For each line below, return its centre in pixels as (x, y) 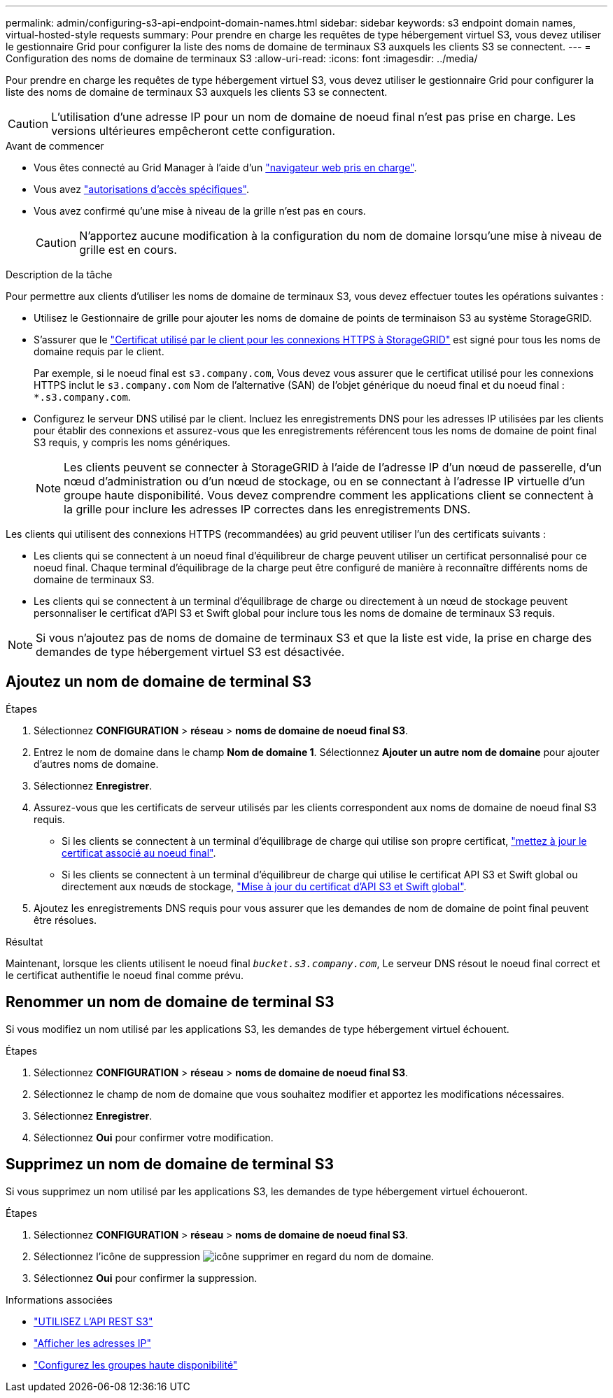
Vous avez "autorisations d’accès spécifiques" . (142, 189)
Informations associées (59, 1299)
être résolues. (65, 920)
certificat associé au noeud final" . (139, 853)
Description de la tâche (59, 274)
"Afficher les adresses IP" (92, 1343)
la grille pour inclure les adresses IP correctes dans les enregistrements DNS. (267, 509)
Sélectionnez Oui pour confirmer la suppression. (146, 1278)
